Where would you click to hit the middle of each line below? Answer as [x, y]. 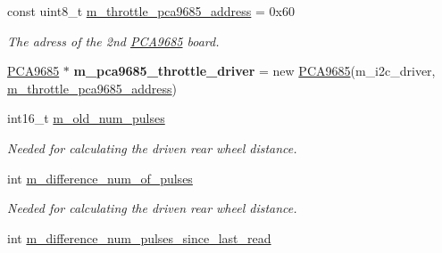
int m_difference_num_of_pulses [100, 178]
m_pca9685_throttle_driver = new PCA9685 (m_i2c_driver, [254, 71]
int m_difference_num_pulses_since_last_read [139, 237]
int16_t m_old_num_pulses [86, 118]
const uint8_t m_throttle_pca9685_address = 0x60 [151, 11]
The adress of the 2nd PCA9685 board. [113, 41]
